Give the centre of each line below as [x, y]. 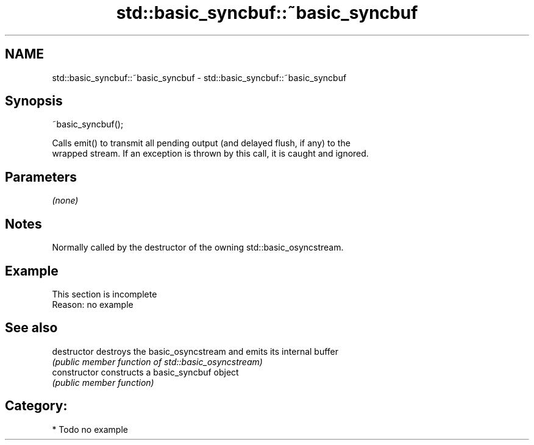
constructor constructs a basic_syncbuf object [145, 372]
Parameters [41, 177]
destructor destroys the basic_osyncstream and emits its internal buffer [195, 351]
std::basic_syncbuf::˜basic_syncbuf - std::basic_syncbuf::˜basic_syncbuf [199, 77]
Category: [36, 406]
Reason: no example [93, 304]
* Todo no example [90, 429]
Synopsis [34, 101]
